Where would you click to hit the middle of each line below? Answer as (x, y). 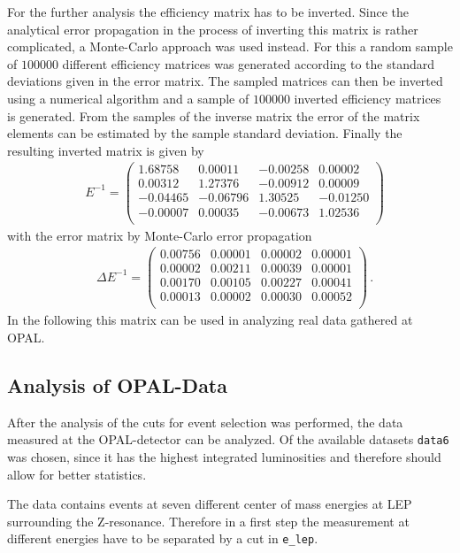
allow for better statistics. (77, 474)
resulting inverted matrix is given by (106, 150)
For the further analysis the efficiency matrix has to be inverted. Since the (208, 12)
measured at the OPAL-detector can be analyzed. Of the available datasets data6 (228, 439)
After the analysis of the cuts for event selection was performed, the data (205, 422)
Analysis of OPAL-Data (117, 385)
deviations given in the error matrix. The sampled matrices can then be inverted (225, 81)
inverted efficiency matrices (368, 98)
